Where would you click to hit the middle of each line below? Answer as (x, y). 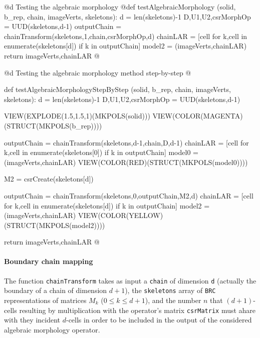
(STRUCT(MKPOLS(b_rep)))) (53, 125)
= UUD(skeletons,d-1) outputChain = (63, 26)
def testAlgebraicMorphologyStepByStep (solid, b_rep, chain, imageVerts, (117, 89)
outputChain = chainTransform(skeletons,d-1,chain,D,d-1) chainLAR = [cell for (126, 142)
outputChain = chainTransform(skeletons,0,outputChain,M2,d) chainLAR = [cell (129, 195)
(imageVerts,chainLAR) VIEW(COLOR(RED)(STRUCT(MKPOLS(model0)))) (126, 162)
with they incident (32, 320)
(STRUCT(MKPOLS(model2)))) (55, 225)
